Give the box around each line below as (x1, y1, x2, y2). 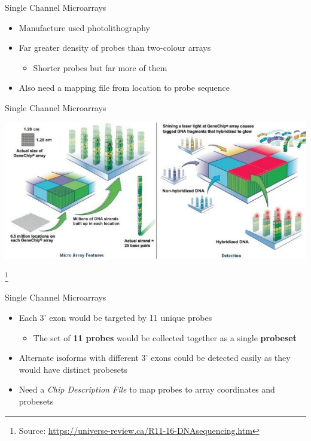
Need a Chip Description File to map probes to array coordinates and (19, 383, 275, 396)
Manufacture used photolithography (19, 21, 150, 33)
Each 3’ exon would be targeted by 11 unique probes (19, 311, 212, 324)
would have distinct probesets (19, 363, 127, 375)
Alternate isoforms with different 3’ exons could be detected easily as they (19, 351, 291, 364)
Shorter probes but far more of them (33, 61, 167, 73)
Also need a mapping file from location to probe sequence (19, 81, 230, 94)
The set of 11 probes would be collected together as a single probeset (33, 331, 297, 344)
